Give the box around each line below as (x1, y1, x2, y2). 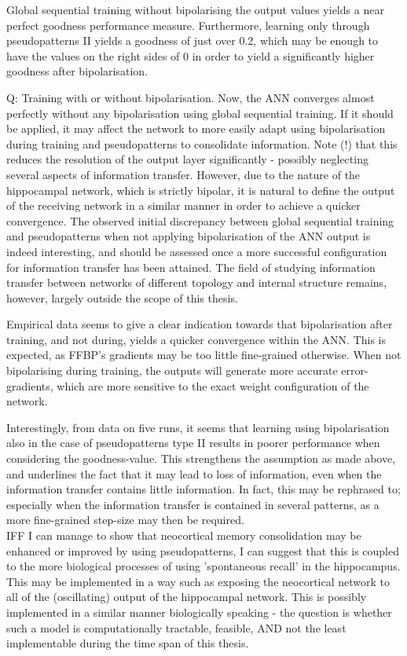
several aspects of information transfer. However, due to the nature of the (6, 166, 361, 182)
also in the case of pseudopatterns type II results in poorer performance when (6, 434, 380, 451)
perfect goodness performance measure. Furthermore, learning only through (6, 16, 370, 33)
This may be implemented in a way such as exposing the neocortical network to (6, 573, 390, 589)
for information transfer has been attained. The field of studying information (6, 258, 376, 275)
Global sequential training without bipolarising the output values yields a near (6, 2, 384, 17)
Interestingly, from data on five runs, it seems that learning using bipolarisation (6, 419, 390, 435)
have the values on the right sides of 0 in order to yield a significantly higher (6, 47, 375, 64)
